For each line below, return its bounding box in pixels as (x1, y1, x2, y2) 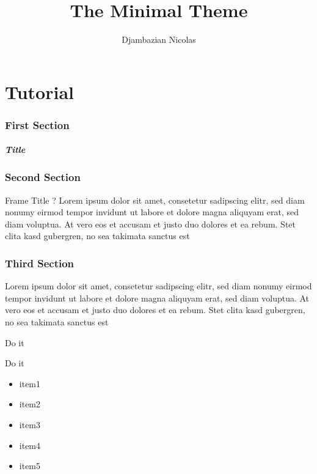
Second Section (5, 169, 81, 185)
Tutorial (5, 79, 75, 104)
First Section (5, 117, 70, 132)
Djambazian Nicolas (122, 33, 196, 46)
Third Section (5, 255, 75, 270)
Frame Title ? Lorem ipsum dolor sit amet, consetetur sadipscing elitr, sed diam (5, 193, 305, 206)
